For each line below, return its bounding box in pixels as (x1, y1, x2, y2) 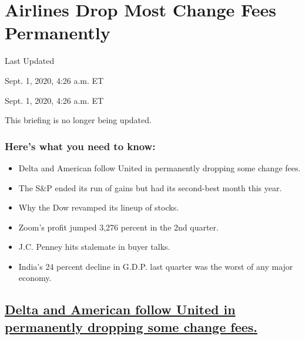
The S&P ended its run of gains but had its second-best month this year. (18, 181, 282, 194)
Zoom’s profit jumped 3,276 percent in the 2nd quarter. (18, 221, 219, 233)
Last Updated (5, 55, 55, 67)
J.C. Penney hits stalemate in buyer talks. (18, 240, 170, 253)
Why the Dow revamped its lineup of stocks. (18, 201, 179, 213)
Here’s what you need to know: (5, 138, 156, 153)
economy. (18, 272, 52, 284)
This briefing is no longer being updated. (5, 114, 152, 126)
